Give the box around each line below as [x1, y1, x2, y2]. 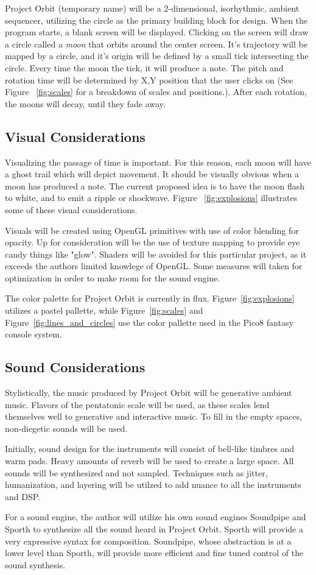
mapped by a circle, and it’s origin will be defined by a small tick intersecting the [5, 49, 309, 62]
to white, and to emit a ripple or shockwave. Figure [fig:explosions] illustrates [5, 191, 298, 204]
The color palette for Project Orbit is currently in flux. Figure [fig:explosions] [5, 292, 295, 305]
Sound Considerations [5, 358, 146, 376]
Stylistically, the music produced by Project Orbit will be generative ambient [5, 386, 292, 399]
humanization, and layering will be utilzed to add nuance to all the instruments [5, 478, 301, 491]
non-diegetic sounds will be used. [5, 422, 128, 434]
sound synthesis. [5, 558, 66, 571]
